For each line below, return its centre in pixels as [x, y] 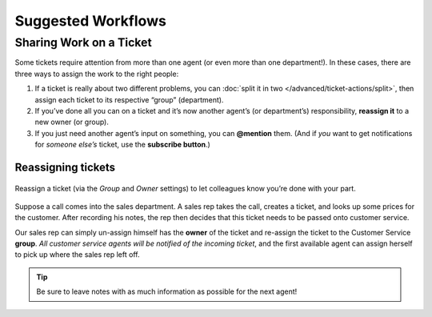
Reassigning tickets [65, 167]
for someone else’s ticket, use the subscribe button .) [123, 145]
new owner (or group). [72, 122]
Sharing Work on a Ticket [83, 42]
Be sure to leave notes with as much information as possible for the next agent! [167, 291]
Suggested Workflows [91, 21]
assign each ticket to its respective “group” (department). [129, 99]
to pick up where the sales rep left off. [77, 255]
